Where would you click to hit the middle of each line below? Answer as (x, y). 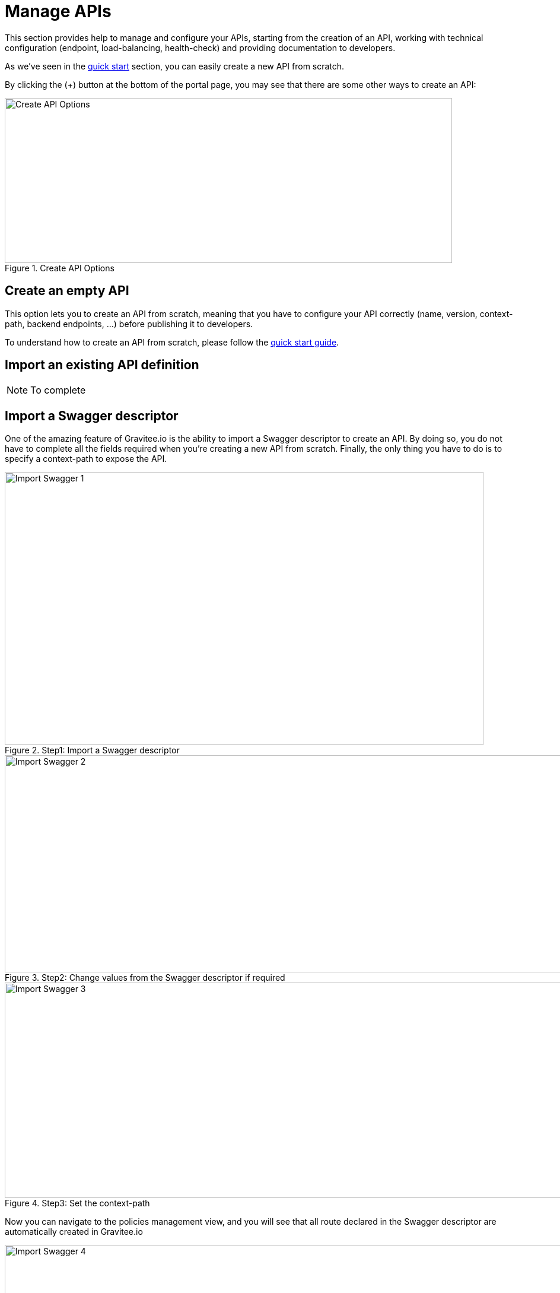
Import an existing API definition (102, 365)
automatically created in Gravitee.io (74, 1232)
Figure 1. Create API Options (60, 268)
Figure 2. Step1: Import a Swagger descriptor (92, 750)
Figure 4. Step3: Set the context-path (77, 1203)
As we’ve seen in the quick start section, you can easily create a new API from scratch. (175, 66)
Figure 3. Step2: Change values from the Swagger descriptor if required (145, 978)
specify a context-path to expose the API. (86, 459)
